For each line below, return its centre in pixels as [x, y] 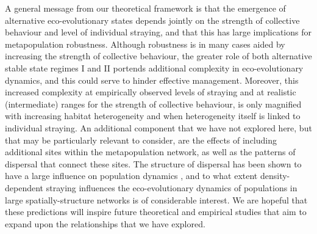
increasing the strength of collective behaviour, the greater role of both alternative [158, 56]
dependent [24, 187]
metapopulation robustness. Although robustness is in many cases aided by [145, 44]
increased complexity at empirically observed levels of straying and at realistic [151, 92]
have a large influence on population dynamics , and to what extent [131, 176]
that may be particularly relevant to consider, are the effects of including [141, 140]
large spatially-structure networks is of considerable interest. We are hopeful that [156, 199]
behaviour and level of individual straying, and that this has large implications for [158, 32]
